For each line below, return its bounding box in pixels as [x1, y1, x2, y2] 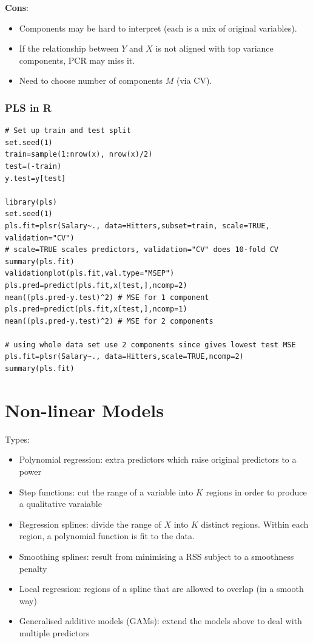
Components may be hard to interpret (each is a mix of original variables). [19, 21, 297, 34]
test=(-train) [5, 162, 62, 171]
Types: [5, 432, 30, 445]
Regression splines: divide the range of [19, 517, 161, 530]
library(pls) [5, 197, 57, 206]
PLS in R [5, 100, 52, 115]
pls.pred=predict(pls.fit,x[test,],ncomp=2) [5, 281, 187, 290]
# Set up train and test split [5, 126, 131, 135]
